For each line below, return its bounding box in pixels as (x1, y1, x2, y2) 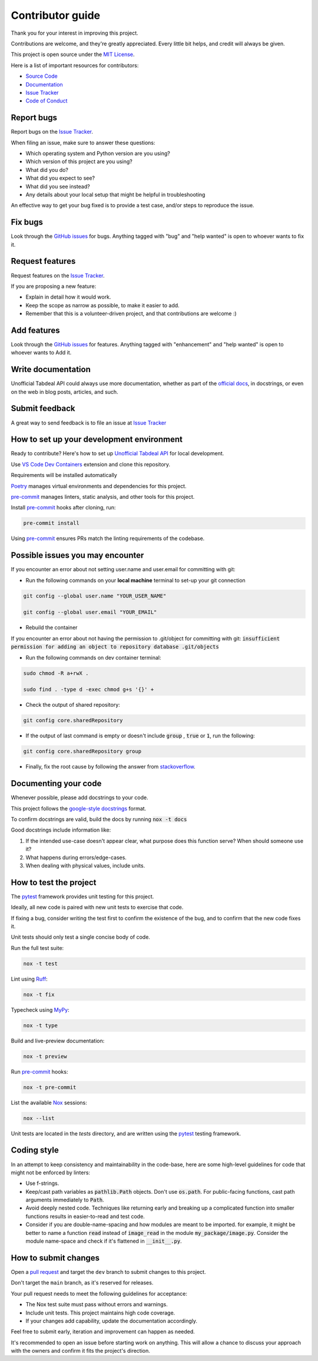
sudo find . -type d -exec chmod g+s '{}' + (23, 686, 154, 693)
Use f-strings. (25, 1180, 59, 1187)
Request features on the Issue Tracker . (11, 271, 105, 279)
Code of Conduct (25, 97, 68, 104)
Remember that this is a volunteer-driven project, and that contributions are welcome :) (25, 310, 237, 317)
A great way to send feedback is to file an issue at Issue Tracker (11, 419, 167, 426)
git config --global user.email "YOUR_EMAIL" (23, 609, 157, 615)
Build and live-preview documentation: (11, 1037, 105, 1044)
